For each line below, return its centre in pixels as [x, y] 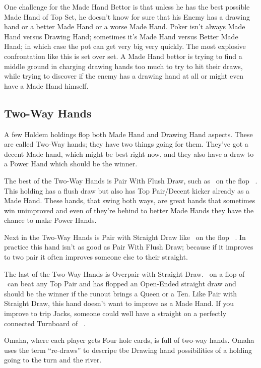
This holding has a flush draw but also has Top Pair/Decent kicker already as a [127, 190]
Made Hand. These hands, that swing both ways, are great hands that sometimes [130, 200]
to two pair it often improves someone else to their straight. [96, 257]
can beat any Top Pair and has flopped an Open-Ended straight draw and [122, 284]
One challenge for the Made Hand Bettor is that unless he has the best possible [127, 7]
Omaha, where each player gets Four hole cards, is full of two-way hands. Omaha [129, 340]
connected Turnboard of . [45, 323]
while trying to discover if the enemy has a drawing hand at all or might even [124, 76]
